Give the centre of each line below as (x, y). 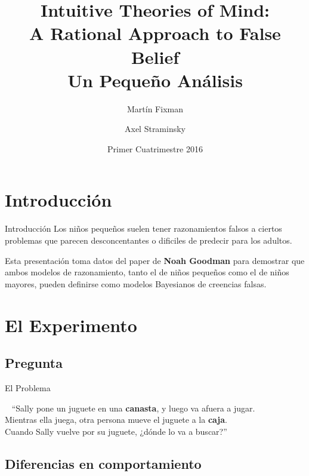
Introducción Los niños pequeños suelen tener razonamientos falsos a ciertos (143, 228)
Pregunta (34, 363)
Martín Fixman (155, 108)
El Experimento (71, 325)
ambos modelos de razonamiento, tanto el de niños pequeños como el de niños (147, 272)
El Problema (28, 387)
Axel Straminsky (155, 129)
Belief (155, 56)
